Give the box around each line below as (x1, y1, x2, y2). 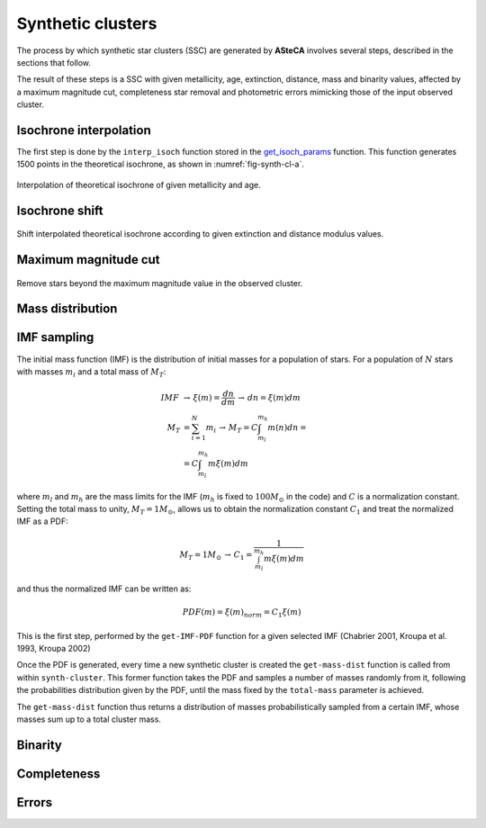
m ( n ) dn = (266, 423, 307, 433)
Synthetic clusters (16, 13, 157, 33)
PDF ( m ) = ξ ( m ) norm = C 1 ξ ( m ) (182, 607, 301, 619)
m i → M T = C (205, 423, 258, 436)
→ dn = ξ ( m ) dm (238, 392, 301, 402)
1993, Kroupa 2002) (16, 643, 91, 654)
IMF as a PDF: (16, 516, 68, 526)
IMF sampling (16, 329, 94, 346)
